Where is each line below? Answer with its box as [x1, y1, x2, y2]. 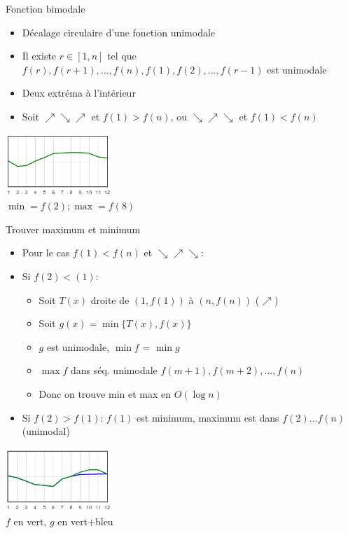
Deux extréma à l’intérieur [22, 85, 136, 100]
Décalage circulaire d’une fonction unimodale [22, 25, 216, 39]
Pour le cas [22, 245, 70, 260]
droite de [90, 292, 130, 307]
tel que [107, 48, 137, 63]
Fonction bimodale [6, 1, 85, 15]
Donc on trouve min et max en [39, 387, 172, 401]
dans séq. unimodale [70, 363, 158, 378]
